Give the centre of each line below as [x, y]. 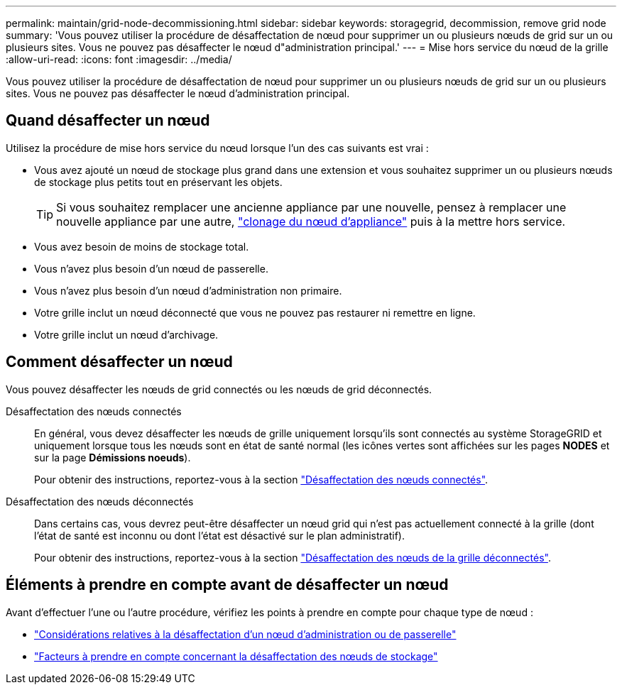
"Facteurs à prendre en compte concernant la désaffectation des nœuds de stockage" [236, 656]
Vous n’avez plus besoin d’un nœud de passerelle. [151, 268]
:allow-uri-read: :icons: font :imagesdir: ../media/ [119, 59]
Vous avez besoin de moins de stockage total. [142, 246]
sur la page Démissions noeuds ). [113, 457]
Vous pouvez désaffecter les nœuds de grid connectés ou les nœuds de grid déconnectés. [219, 389]
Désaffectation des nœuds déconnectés [100, 501]
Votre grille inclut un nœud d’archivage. [126, 334]
